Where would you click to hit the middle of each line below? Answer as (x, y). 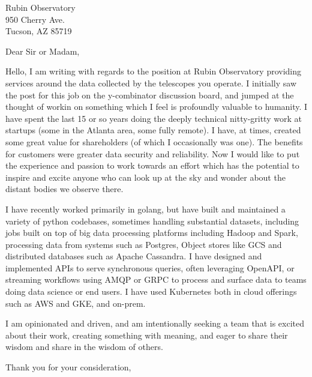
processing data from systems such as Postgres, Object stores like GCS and (144, 244)
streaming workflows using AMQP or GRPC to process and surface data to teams (156, 279)
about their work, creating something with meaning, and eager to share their (147, 335)
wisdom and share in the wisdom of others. (84, 347)
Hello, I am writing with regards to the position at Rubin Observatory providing (154, 71)
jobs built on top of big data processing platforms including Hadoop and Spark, (152, 233)
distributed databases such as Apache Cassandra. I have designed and (134, 256)
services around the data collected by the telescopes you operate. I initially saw (151, 83)
